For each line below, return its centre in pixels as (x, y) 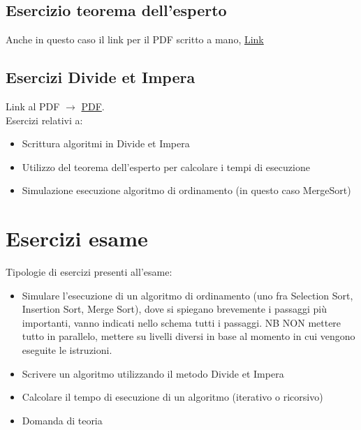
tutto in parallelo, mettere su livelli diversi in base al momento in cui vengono (189, 336)
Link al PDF (33, 106)
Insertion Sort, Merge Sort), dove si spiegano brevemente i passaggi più (174, 309)
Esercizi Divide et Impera (101, 77)
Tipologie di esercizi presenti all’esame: (89, 272)
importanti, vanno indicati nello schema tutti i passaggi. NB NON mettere (182, 322)
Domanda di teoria (62, 420)
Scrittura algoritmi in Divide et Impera (106, 143)
